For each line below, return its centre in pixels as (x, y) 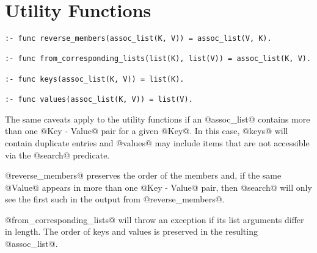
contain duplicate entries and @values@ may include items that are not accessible (157, 142)
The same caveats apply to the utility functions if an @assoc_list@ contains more (158, 119)
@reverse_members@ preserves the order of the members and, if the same (143, 175)
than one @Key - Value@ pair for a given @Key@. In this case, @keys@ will (147, 131)
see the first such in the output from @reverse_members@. (115, 199)
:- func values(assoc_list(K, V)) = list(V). (99, 100)
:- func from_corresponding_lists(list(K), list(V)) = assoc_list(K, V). (158, 59)
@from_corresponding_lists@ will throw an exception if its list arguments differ (155, 219)
